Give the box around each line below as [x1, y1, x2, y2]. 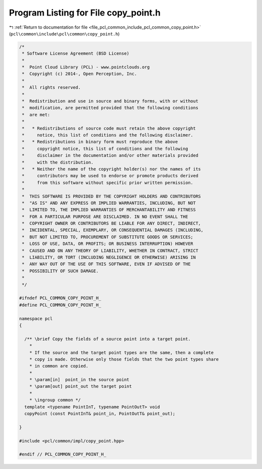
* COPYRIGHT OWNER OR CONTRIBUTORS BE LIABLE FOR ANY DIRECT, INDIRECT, [22, 221, 201, 226]
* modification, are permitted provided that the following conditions [22, 105, 198, 111]
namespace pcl [19, 316, 53, 321]
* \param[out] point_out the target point [29, 384, 132, 389]
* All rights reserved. [22, 85, 81, 90]
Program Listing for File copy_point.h [9, 7, 161, 18]
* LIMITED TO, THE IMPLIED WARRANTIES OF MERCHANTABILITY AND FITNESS [22, 207, 196, 213]
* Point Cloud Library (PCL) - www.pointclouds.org [22, 65, 150, 70]
